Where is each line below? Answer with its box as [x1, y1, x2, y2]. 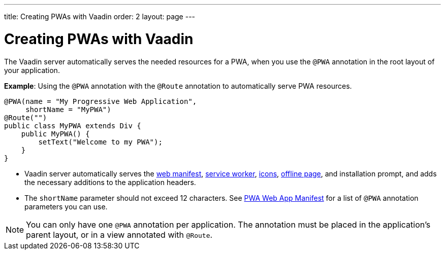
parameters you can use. [24, 202, 108, 211]
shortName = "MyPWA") [25, 105, 111, 114]
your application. [4, 65, 60, 75]
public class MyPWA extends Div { [4, 121, 141, 130]
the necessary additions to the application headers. [24, 177, 196, 187]
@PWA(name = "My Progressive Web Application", [4, 97, 197, 105]
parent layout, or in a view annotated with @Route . [26, 229, 213, 240]
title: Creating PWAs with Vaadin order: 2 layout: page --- [4, 12, 196, 21]
